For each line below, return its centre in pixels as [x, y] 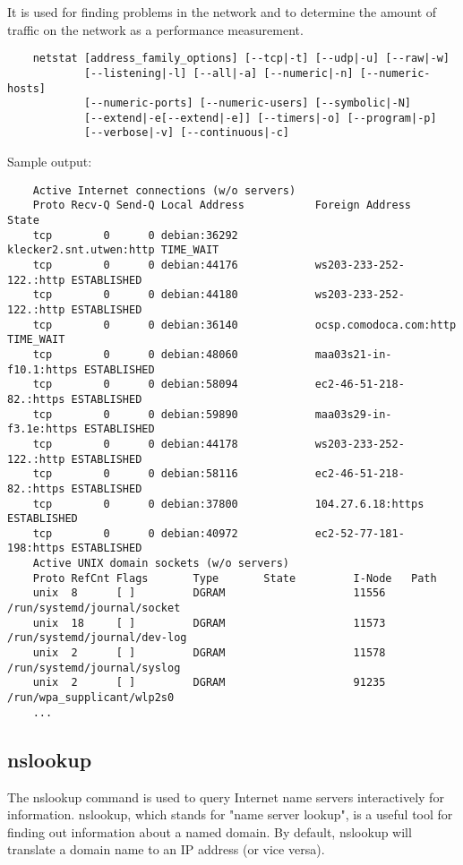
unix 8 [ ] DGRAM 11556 [209, 593]
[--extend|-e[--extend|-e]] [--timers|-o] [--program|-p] [260, 118]
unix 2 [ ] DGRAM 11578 [209, 653]
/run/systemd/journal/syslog [94, 668]
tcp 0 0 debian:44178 [135, 444]
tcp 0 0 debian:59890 [135, 414]
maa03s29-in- [353, 414]
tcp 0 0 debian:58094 [135, 385]
